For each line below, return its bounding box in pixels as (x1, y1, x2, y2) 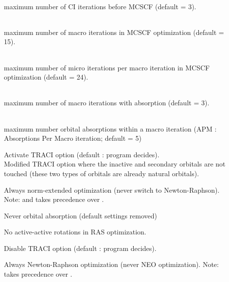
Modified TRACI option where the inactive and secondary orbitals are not (4, 159, 226, 169)
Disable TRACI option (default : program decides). (4, 243, 157, 253)
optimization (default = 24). (4, 72, 88, 82)
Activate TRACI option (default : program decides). (4, 149, 159, 159)
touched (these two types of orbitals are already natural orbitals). (4, 168, 199, 178)
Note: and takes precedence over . (4, 194, 104, 204)
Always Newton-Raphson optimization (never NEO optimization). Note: (4, 259, 219, 269)
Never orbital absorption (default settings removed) (4, 210, 158, 220)
